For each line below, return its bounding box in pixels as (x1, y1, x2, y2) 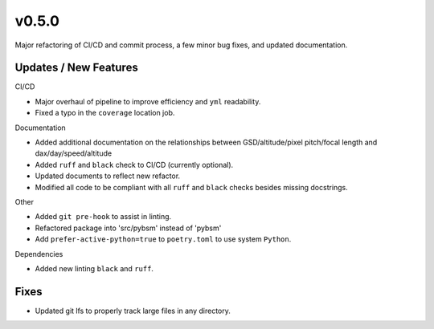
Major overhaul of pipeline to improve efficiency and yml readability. (35, 96, 261, 106)
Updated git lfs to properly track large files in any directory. (35, 306, 231, 315)
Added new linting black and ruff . (35, 263, 154, 273)
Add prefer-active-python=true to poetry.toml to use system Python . (35, 234, 292, 244)
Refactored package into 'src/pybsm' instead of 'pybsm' (35, 223, 222, 233)
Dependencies (14, 249, 63, 258)
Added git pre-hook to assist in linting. (35, 212, 172, 221)
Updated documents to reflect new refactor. (35, 171, 181, 181)
